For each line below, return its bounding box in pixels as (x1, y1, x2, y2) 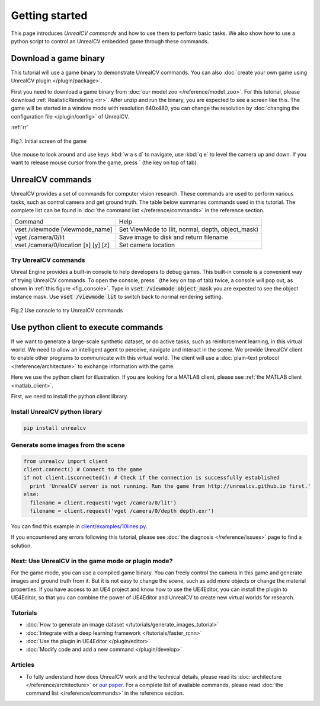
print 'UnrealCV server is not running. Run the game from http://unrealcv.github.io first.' (30, 483, 311, 489)
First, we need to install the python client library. (11, 393, 129, 400)
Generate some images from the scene (11, 440, 125, 449)
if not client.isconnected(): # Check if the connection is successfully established (23, 474, 280, 481)
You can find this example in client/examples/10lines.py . (11, 523, 148, 530)
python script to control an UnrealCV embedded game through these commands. (11, 37, 209, 44)
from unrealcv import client (23, 458, 108, 465)
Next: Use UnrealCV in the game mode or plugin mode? (11, 557, 173, 565)
